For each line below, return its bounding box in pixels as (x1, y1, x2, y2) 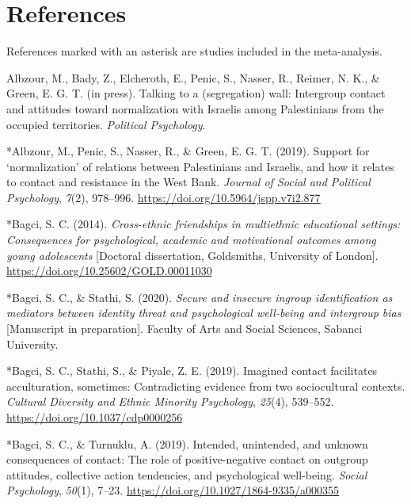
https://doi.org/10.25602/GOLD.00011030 (6, 262, 212, 279)
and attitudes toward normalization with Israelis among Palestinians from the (6, 100, 384, 116)
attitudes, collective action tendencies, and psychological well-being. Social (6, 466, 367, 483)
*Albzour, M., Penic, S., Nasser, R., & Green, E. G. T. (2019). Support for (6, 143, 370, 159)
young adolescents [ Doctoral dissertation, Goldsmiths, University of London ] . (6, 246, 379, 263)
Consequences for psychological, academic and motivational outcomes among (6, 231, 376, 248)
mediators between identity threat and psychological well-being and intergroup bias (6, 304, 401, 321)
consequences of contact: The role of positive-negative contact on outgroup (6, 451, 368, 468)
